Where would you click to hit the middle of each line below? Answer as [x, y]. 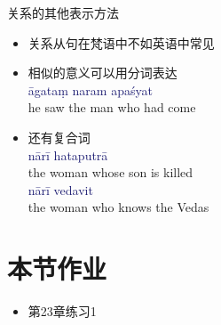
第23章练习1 [62, 311]
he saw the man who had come [112, 107]
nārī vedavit [60, 189]
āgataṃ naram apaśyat [90, 89]
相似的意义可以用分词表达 [103, 73]
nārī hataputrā [68, 154]
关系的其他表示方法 [63, 12]
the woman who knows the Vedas [118, 207]
